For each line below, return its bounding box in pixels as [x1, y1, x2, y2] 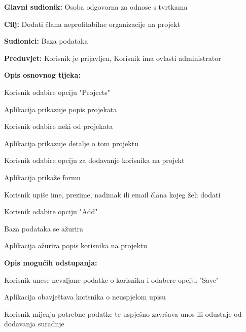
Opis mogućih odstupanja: [4, 257, 97, 268]
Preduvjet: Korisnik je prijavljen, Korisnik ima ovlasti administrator [4, 52, 221, 63]
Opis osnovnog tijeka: [4, 70, 81, 80]
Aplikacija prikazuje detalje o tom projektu [4, 138, 138, 148]
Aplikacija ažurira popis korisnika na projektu [4, 240, 147, 251]
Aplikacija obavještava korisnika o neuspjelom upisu [4, 291, 166, 302]
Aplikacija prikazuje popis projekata [4, 104, 117, 114]
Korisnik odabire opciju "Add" [4, 206, 98, 217]
